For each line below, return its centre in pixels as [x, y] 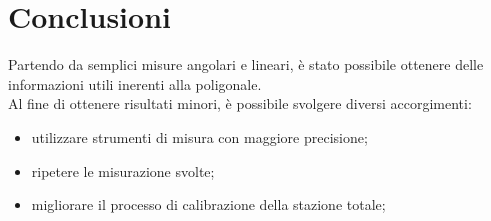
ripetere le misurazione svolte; [123, 170]
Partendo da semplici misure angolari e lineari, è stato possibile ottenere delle [246, 64]
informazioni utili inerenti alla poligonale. [135, 83]
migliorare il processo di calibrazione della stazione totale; [208, 204]
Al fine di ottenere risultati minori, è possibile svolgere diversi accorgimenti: [240, 103]
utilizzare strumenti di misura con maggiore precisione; [199, 136]
